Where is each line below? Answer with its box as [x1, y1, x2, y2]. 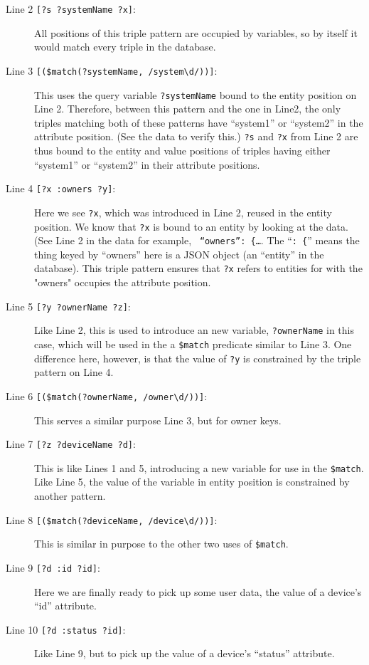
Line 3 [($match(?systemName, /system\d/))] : [6, 63, 218, 78]
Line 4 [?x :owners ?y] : [6, 181, 116, 196]
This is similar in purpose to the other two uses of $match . [34, 536, 289, 551]
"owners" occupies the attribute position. [34, 275, 211, 290]
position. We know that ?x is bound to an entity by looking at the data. [34, 219, 348, 234]
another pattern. [34, 488, 106, 503]
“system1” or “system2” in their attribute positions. [34, 157, 260, 172]
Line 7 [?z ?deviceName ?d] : [6, 436, 136, 451]
